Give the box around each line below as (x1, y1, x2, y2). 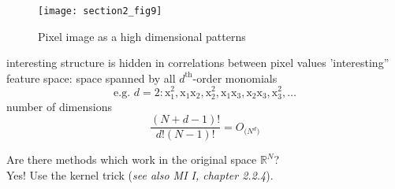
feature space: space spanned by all (6, 69, 176, 86)
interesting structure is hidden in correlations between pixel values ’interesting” (6, 54, 389, 71)
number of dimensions (6, 98, 112, 114)
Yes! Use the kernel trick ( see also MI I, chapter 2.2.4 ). (6, 166, 274, 183)
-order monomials (192, 69, 278, 86)
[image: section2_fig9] (38, 6, 162, 17)
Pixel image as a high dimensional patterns (38, 28, 246, 44)
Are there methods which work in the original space (6, 151, 257, 168)
